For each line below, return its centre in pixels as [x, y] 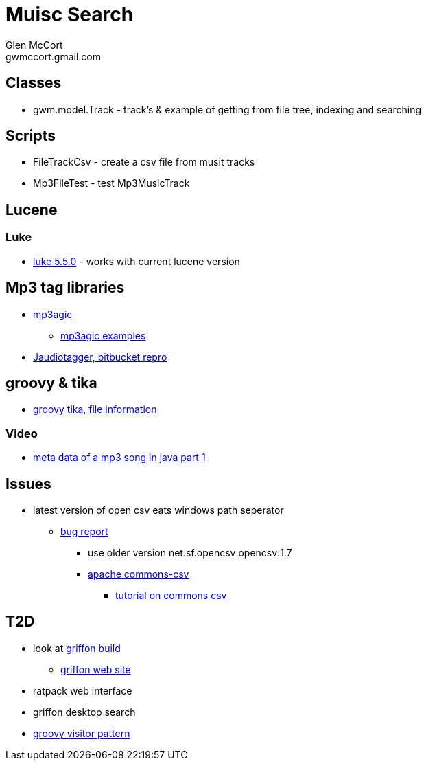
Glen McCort [34, 45]
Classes [34, 83]
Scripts [31, 136]
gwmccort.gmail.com [53, 56]
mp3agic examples [103, 335]
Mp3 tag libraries [65, 288]
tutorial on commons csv [171, 595]
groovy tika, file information [95, 409]
